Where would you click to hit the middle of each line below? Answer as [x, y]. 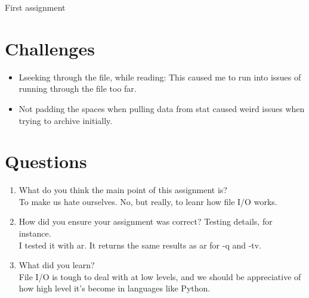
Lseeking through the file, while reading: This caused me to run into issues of [160, 77]
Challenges [50, 48]
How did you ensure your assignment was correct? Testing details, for [146, 221]
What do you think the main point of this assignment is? [123, 190]
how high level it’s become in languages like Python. [115, 288]
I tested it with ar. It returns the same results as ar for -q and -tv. [140, 245]
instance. [35, 233]
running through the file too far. [78, 89]
